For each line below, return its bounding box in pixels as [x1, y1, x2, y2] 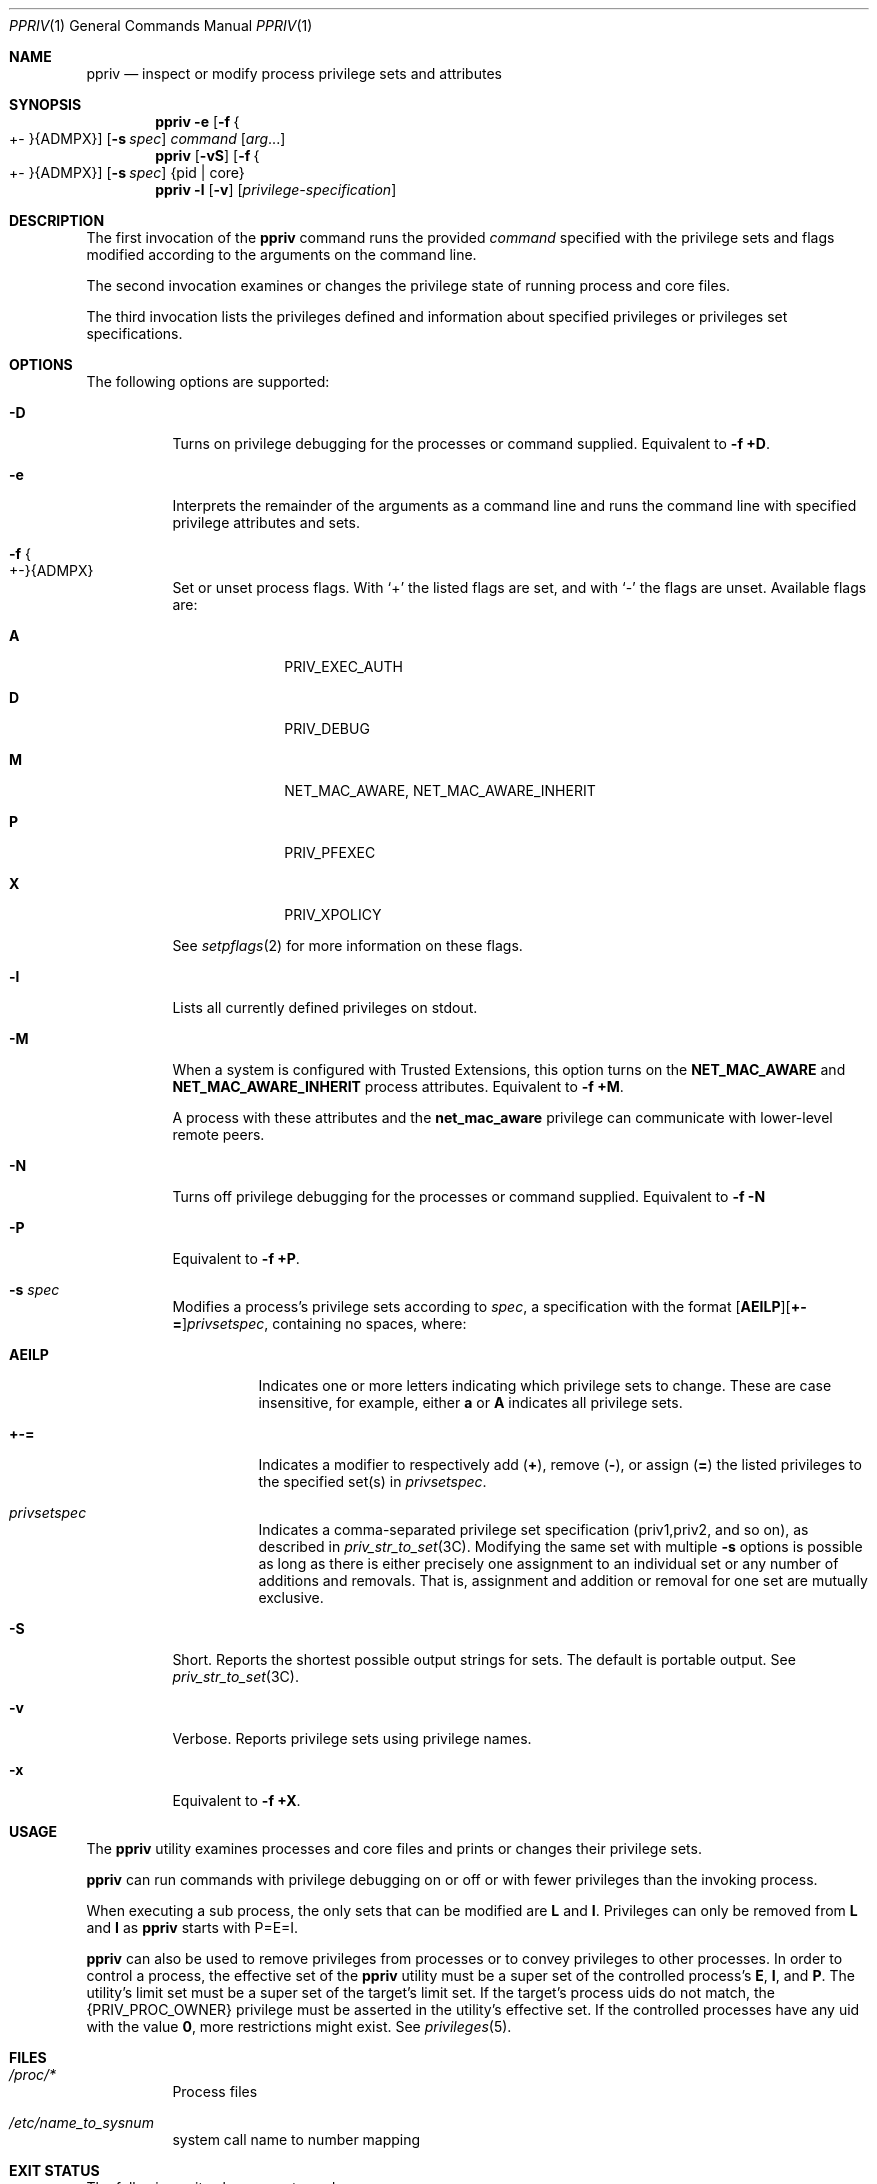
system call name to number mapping [172, 2131, 421, 2148]
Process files [172, 2083, 258, 2100]
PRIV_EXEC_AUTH [284, 658, 403, 675]
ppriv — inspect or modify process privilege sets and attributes [86, 65, 502, 82]
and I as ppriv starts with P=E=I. [86, 1919, 299, 1936]
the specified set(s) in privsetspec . [258, 1473, 487, 1490]
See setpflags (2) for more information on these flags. [172, 937, 523, 954]
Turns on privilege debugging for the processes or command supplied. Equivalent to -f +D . [172, 435, 770, 452]
